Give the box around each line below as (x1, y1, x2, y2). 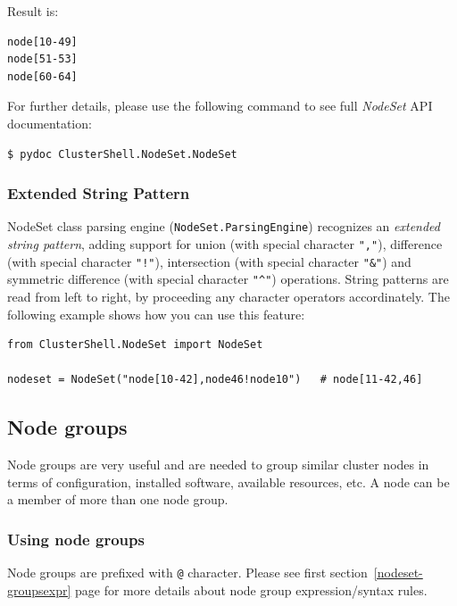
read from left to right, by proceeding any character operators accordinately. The (7, 287, 450, 305)
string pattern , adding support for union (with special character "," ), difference (7, 235, 443, 253)
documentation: (7, 113, 92, 132)
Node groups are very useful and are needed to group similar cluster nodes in (7, 455, 429, 474)
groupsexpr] (7, 580, 71, 599)
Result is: (7, 2, 59, 20)
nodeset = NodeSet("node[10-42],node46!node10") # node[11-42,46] (7, 373, 423, 386)
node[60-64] (7, 70, 78, 83)
